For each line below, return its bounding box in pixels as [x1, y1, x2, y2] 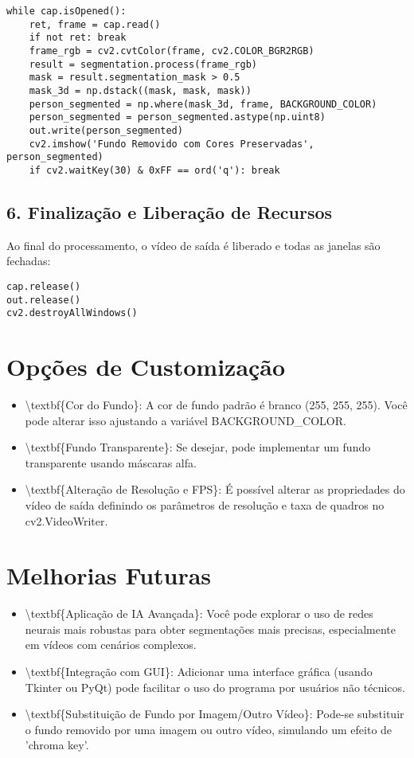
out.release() [6, 294, 81, 306]
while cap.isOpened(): [6, 6, 127, 17]
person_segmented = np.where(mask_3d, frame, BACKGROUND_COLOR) [29, 98, 377, 110]
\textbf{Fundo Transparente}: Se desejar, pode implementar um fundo [25, 439, 371, 455]
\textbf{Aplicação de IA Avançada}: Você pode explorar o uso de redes [25, 605, 373, 622]
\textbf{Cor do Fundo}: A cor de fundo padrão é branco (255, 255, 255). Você [25, 397, 408, 413]
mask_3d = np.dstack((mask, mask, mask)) [29, 84, 252, 96]
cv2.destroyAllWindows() [6, 307, 138, 319]
